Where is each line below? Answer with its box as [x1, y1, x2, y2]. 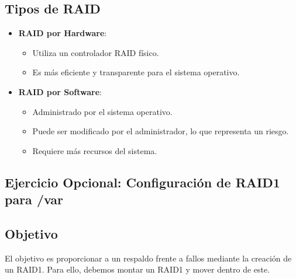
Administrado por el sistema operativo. [32, 105, 173, 117]
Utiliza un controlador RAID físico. [32, 46, 159, 58]
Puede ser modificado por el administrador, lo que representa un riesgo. [32, 125, 289, 137]
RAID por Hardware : [18, 27, 107, 39]
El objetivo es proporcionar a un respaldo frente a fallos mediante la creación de [5, 252, 292, 264]
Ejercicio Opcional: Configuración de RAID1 [5, 173, 280, 191]
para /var [5, 190, 64, 208]
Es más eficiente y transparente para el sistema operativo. [32, 66, 240, 78]
